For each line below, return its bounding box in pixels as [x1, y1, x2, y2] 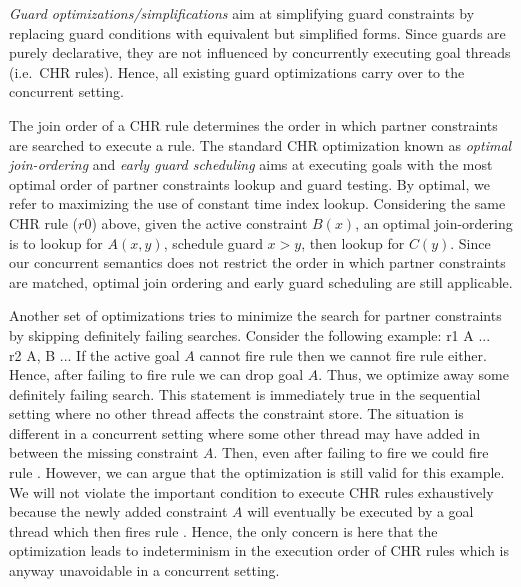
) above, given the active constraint [91, 212, 308, 233]
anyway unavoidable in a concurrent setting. [9, 560, 280, 581]
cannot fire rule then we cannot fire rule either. [199, 344, 487, 365]
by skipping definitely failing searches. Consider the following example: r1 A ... [9, 324, 491, 345]
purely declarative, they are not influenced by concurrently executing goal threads [9, 42, 511, 63]
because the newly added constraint [9, 501, 228, 522]
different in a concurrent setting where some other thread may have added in [9, 422, 480, 443]
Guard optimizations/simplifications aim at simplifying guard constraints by [9, 3, 475, 23]
